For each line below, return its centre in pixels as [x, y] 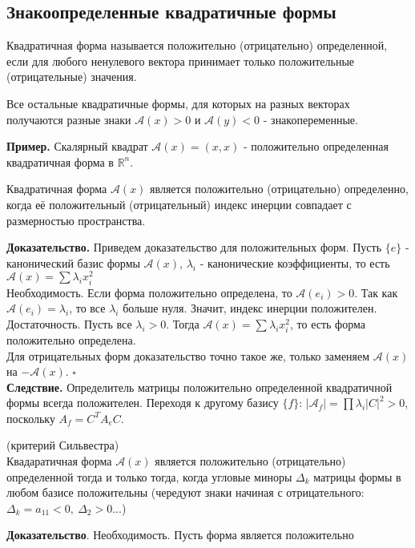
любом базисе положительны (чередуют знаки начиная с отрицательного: [185, 492]
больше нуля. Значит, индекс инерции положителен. [250, 308]
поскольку [31, 418]
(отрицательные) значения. [72, 77]
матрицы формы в [357, 476]
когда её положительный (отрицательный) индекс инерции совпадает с [179, 204]
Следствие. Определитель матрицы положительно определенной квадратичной [199, 387]
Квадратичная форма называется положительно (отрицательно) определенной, [197, 45]
